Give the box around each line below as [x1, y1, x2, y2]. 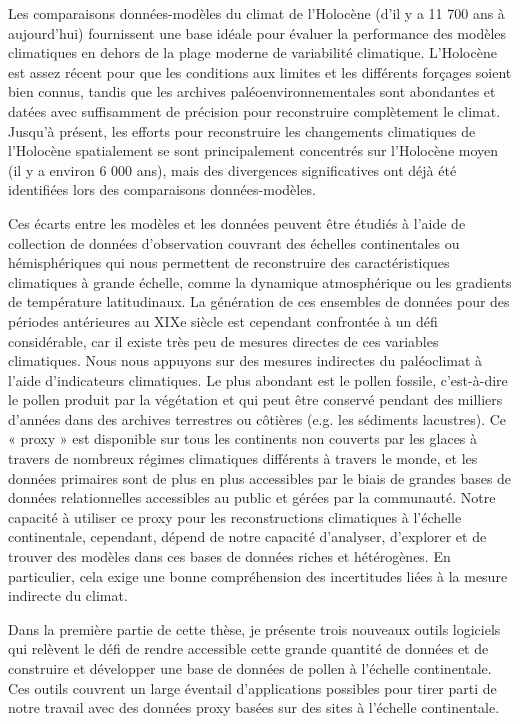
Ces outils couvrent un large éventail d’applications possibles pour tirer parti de [8, 677, 497, 698]
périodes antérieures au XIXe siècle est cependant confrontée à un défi [8, 310, 438, 331]
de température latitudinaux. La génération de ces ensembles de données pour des [8, 291, 510, 312]
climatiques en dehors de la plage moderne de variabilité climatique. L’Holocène [8, 42, 497, 63]
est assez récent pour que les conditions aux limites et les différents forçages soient [8, 61, 512, 82]
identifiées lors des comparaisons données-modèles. [8, 179, 316, 200]
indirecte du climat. [8, 585, 128, 606]
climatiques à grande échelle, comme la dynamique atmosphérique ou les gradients [8, 271, 512, 292]
